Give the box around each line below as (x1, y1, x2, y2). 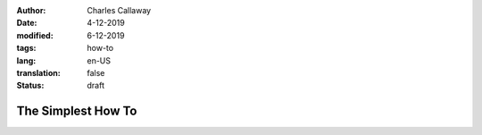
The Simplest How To (16, 104, 137, 119)
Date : (16, 18, 37, 29)
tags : (16, 43, 37, 54)
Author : (16, 5, 46, 15)
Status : (16, 80, 45, 91)
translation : (16, 67, 62, 78)
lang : (16, 55, 37, 66)
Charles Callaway (87, 5, 152, 15)
